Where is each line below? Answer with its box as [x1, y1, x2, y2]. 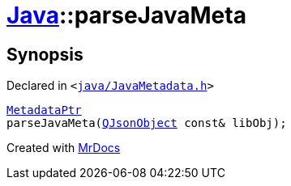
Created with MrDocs [6, 141, 121, 155]
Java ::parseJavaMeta [6, 2, 246, 29]
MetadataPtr [6, 104, 82, 117]
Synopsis [6, 44, 83, 65]
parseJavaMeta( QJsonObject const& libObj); [6, 116, 287, 130]
